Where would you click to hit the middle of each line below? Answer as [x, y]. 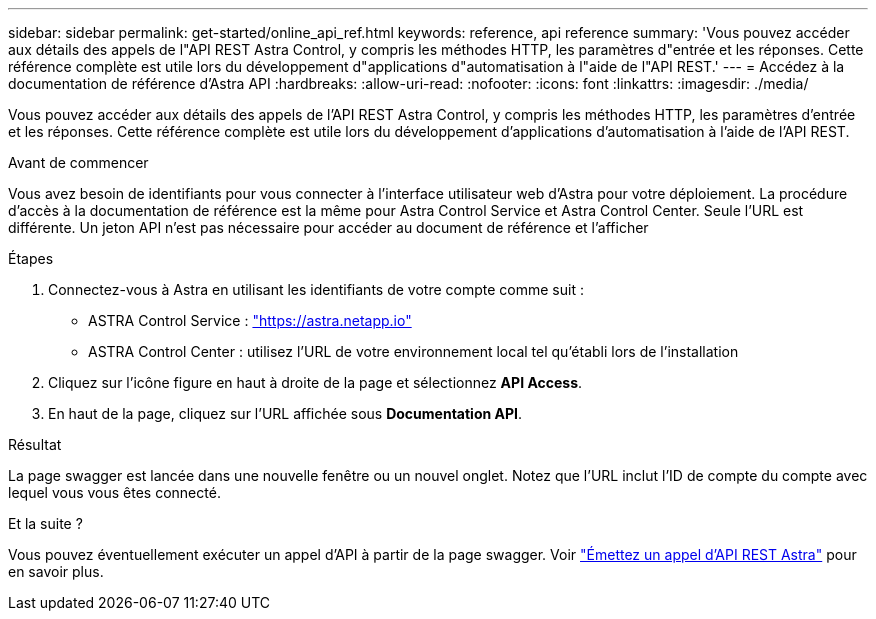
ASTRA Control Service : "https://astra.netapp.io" [250, 320]
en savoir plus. [56, 571]
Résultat [35, 444]
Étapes [31, 258]
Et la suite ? [45, 523]
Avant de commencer [78, 162]
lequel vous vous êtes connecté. [114, 492]
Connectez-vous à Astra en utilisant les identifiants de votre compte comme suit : [316, 289]
